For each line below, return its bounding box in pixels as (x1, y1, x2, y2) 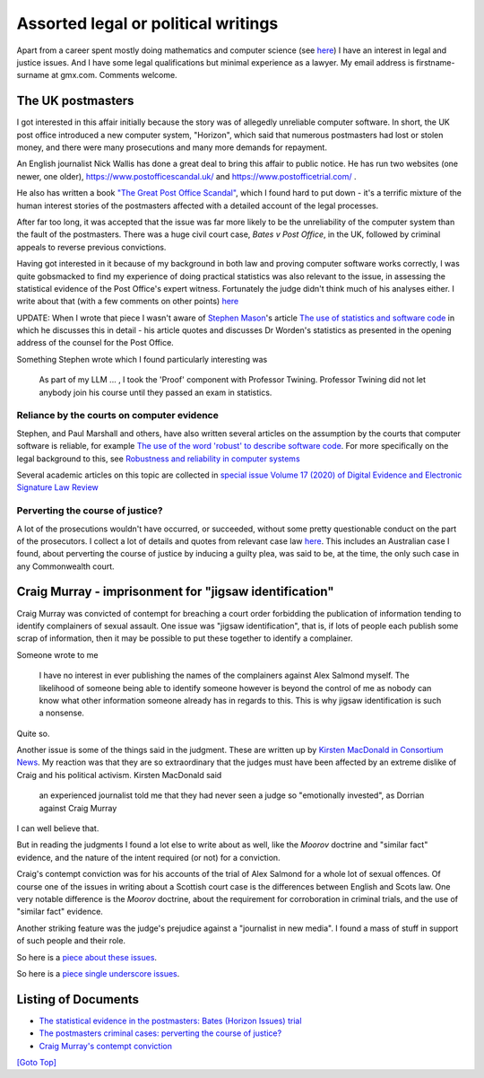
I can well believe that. (16, 823, 99, 834)
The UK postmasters (16, 93, 134, 109)
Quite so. (16, 728, 50, 739)
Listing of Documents (16, 992, 139, 1007)
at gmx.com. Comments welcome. (50, 70, 178, 81)
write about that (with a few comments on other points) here (16, 296, 239, 307)
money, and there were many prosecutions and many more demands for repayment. (16, 142, 327, 153)
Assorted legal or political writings (16, 13, 279, 33)
